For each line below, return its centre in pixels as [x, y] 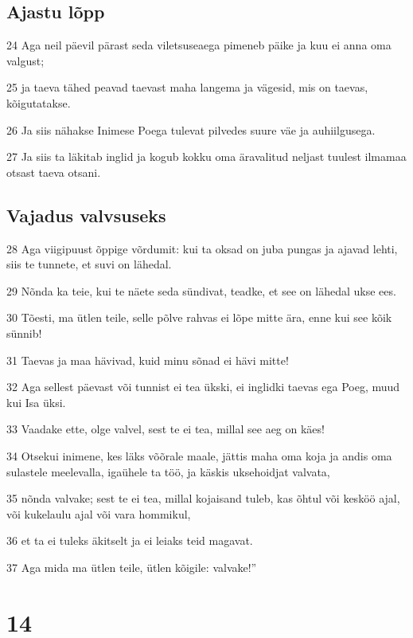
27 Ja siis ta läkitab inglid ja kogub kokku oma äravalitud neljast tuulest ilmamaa [206, 157]
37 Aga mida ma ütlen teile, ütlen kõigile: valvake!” [132, 567]
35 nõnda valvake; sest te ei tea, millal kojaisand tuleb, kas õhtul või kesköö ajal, [203, 498]
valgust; [25, 60]
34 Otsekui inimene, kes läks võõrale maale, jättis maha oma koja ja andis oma [199, 455]
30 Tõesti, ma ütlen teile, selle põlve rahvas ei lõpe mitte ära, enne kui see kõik [199, 317]
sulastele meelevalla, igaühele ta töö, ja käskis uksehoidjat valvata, [168, 471]
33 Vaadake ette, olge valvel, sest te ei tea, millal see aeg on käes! [166, 429]
